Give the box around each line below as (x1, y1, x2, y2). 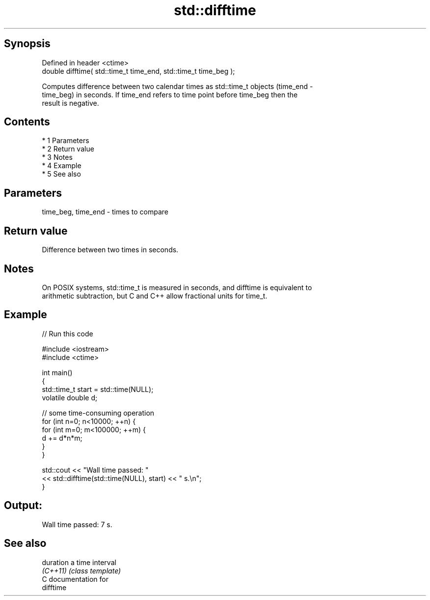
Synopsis (4, 37, 51, 50)
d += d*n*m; (42, 433, 82, 442)
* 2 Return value (42, 145, 94, 153)
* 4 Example (42, 161, 81, 170)
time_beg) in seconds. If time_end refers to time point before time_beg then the (42, 90, 298, 99)
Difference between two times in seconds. (42, 245, 179, 254)
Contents (4, 116, 50, 128)
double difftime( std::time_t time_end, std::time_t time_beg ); (42, 66, 235, 75)
